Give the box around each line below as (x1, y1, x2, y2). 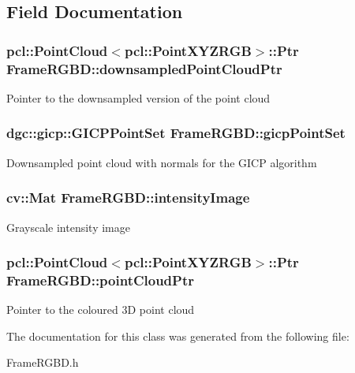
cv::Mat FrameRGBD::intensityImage (6, 188, 250, 207)
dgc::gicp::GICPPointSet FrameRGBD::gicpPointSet (6, 123, 346, 143)
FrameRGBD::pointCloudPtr (6, 270, 194, 289)
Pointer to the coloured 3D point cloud (6, 301, 195, 318)
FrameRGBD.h (6, 354, 79, 371)
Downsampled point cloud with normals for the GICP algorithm (6, 154, 317, 170)
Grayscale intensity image (6, 218, 130, 235)
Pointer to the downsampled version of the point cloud (6, 89, 271, 106)
